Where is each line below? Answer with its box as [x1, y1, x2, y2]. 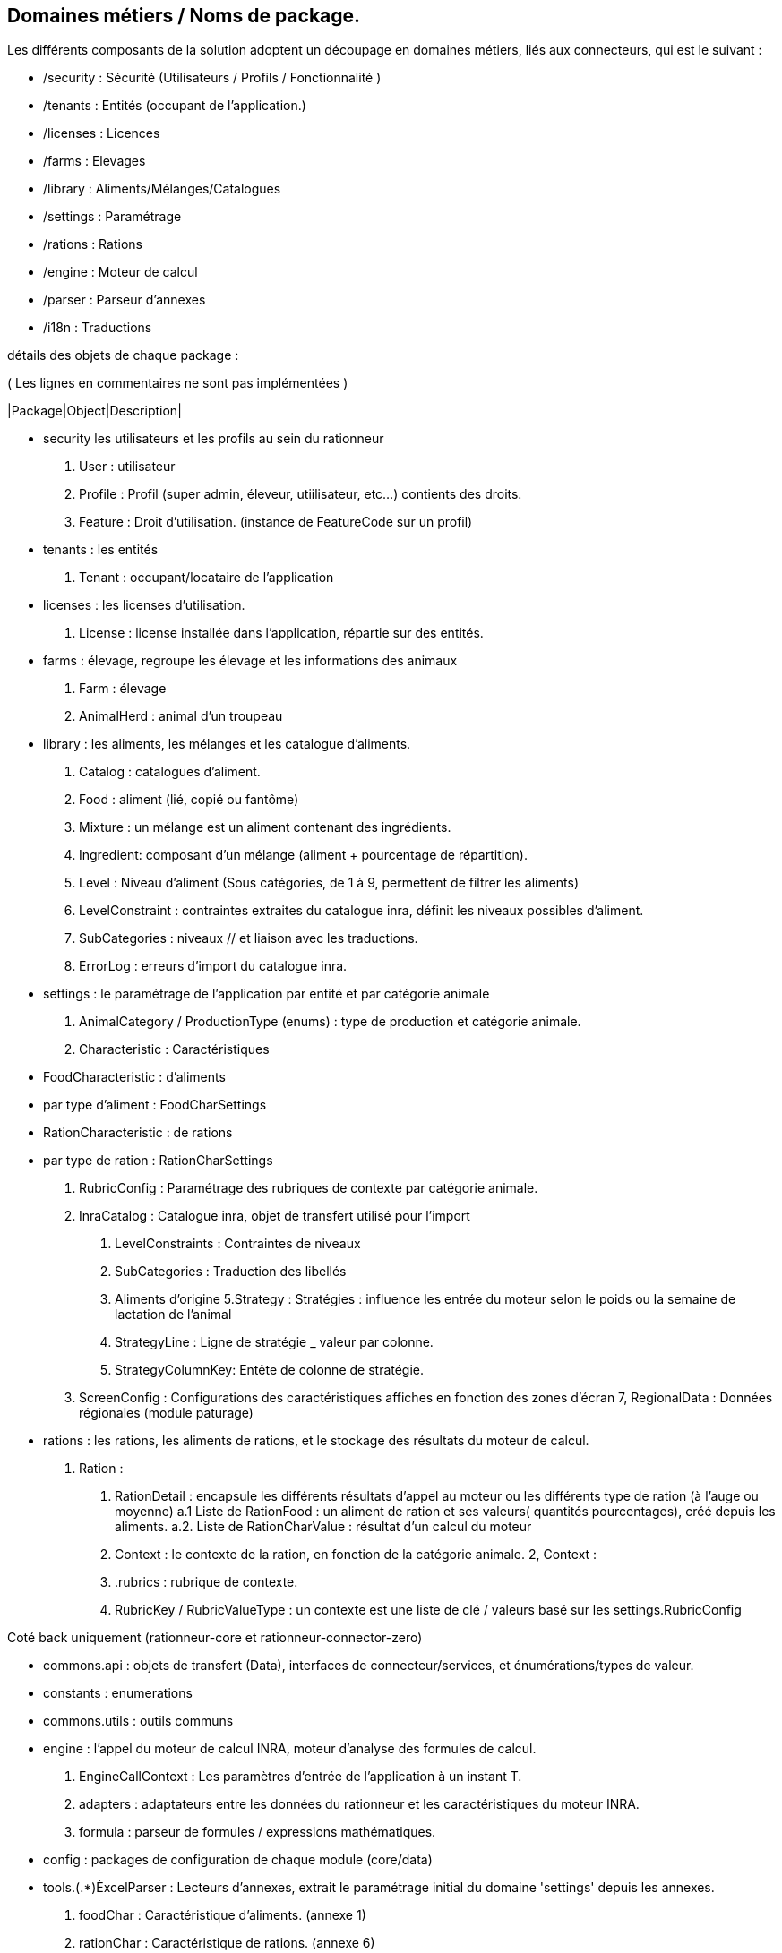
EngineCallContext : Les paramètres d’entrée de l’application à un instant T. [79, 1769, 522, 1785]
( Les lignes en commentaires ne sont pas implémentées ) [7, 375, 348, 391]
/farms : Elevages [43, 153, 146, 169]
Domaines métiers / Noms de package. [7, 4, 361, 27]
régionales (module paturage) [79, 1405, 254, 1421]
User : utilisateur [79, 458, 176, 475]
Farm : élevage [79, 681, 167, 697]
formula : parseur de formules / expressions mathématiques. [79, 1824, 436, 1840]
